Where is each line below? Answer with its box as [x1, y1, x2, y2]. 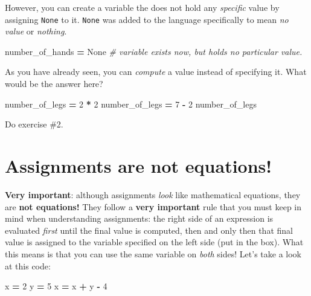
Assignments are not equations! [5, 153, 272, 178]
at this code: [5, 259, 51, 272]
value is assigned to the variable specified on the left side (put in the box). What [5, 236, 304, 248]
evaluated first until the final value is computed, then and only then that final [5, 224, 293, 236]
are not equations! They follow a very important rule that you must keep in [5, 200, 302, 213]
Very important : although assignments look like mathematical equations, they [5, 188, 301, 201]
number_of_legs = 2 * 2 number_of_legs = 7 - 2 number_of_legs [5, 97, 257, 110]
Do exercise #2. [5, 118, 63, 130]
